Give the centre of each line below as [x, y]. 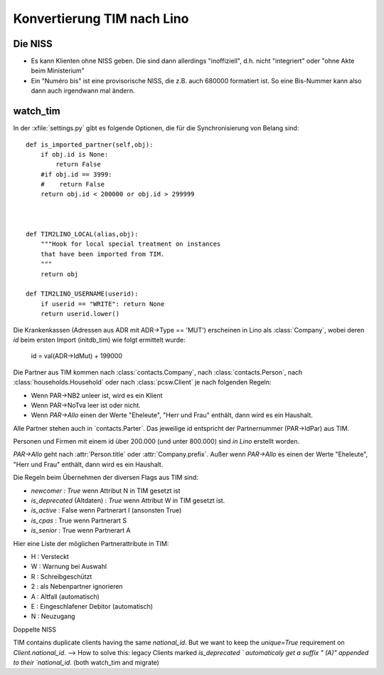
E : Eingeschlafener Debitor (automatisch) [92, 606]
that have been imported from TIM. [102, 254]
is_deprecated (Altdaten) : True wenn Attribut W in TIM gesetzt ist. [128, 501]
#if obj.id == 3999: [76, 174]
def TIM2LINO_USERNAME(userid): [82, 294]
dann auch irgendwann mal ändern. [83, 91]
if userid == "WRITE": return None [102, 304]
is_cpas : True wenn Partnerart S [79, 520]
